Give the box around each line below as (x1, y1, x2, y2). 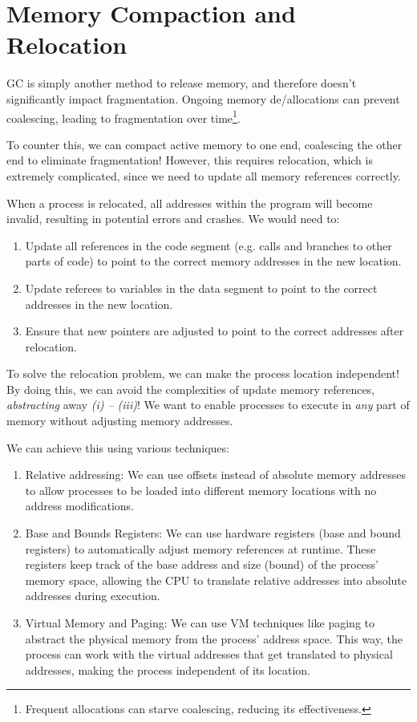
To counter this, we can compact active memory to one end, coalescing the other (6, 136, 403, 152)
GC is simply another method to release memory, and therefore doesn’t (6, 75, 357, 91)
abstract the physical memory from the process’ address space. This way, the (25, 630, 403, 647)
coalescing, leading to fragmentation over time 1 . (6, 107, 241, 126)
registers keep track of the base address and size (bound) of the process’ (25, 556, 379, 573)
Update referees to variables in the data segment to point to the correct (25, 279, 378, 296)
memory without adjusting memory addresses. (6, 412, 233, 429)
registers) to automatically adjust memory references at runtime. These (25, 540, 376, 557)
